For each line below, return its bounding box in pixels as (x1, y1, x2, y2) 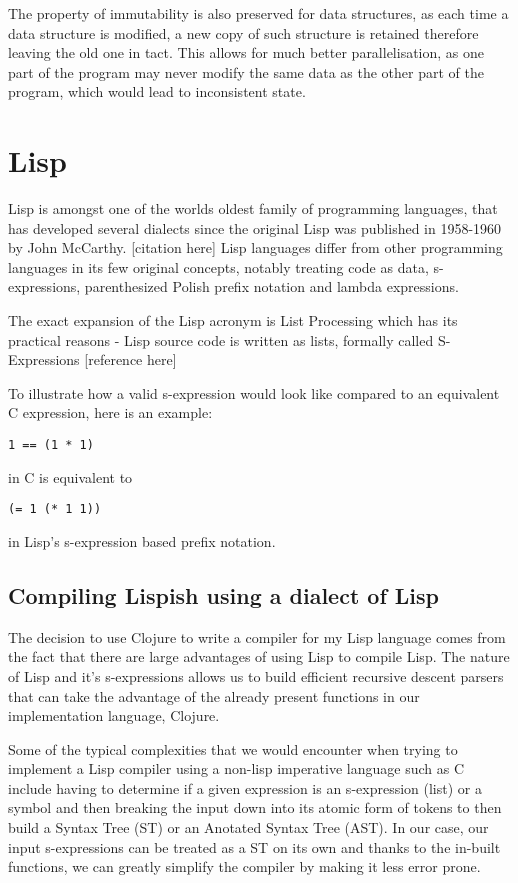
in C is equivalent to (8, 466, 133, 487)
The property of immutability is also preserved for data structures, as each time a (8, 3, 509, 23)
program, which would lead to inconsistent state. (8, 81, 306, 102)
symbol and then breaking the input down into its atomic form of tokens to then (8, 797, 502, 818)
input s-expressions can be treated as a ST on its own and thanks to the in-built (8, 836, 501, 857)
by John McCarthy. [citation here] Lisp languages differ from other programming (8, 237, 503, 258)
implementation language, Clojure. (8, 705, 220, 726)
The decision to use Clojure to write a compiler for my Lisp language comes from (8, 626, 506, 647)
